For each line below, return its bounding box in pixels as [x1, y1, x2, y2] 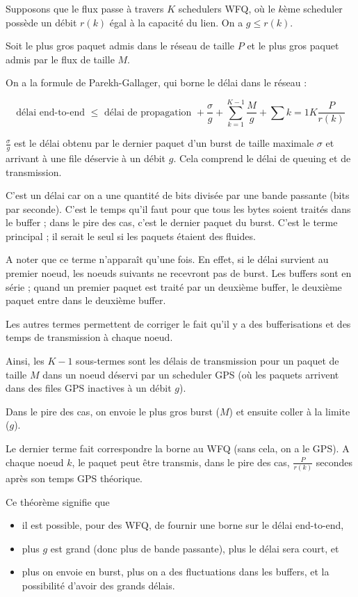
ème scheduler [283, 1, 343, 15]
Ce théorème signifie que [6, 494, 110, 509]
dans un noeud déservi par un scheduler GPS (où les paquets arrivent [42, 367, 339, 381]
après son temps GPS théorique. [6, 470, 143, 485]
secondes [316, 454, 352, 469]
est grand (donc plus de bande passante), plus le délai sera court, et [50, 541, 339, 555]
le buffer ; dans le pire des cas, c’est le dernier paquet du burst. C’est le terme [6, 215, 338, 230]
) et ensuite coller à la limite [229, 404, 350, 418]
